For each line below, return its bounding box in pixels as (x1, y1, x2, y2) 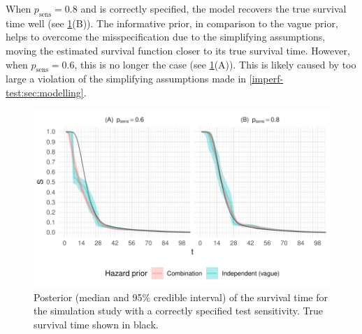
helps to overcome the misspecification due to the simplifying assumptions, (6, 29, 326, 44)
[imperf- (249, 71, 284, 86)
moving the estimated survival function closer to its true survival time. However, (6, 43, 350, 57)
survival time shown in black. (34, 317, 159, 331)
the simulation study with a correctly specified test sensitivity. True (34, 303, 323, 318)
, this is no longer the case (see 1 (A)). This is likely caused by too (74, 57, 356, 71)
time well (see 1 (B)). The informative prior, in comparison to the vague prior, (6, 15, 338, 30)
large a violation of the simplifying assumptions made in (6, 71, 247, 86)
